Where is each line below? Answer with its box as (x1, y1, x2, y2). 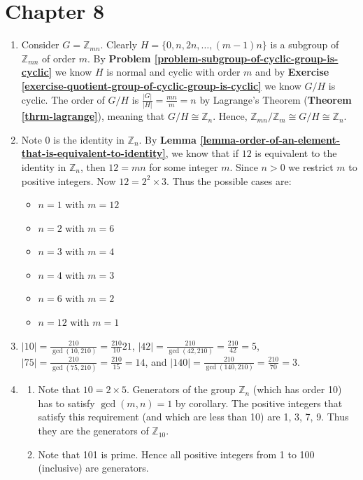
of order (42, 50, 76, 65)
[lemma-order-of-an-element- (200, 132, 341, 146)
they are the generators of (38, 423, 149, 438)
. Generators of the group (126, 382, 236, 397)
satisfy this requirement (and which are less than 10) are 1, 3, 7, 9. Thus (38, 409, 349, 424)
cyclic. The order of (21, 92, 105, 107)
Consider (21, 37, 59, 52)
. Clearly (100, 37, 138, 52)
